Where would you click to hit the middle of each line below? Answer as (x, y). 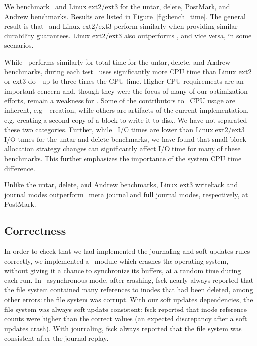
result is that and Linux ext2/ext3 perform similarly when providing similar (121, 26)
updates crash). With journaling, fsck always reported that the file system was (123, 328)
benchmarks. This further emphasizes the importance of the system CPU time (123, 158)
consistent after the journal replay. (57, 338)
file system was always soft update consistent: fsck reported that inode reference (126, 309)
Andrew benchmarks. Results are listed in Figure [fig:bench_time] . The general (125, 16)
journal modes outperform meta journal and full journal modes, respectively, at (126, 194)
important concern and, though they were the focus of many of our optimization (126, 90)
